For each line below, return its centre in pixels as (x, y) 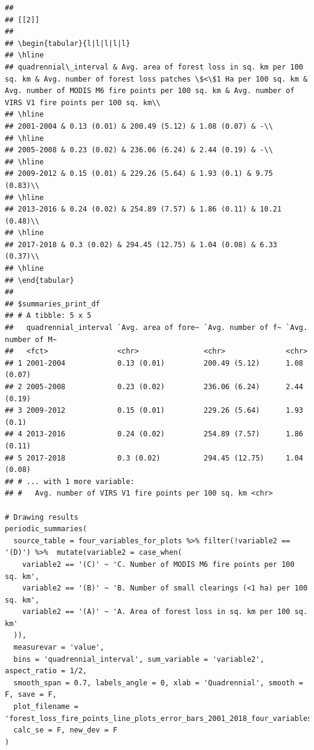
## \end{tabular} (40, 280)
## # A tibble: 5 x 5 (48, 316)
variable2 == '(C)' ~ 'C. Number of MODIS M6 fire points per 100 (158, 564)
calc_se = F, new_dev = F (66, 730)
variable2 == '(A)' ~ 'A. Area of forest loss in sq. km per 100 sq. (165, 612)
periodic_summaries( (46, 529)
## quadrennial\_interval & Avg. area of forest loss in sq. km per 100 (154, 67)
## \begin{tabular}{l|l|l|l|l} (68, 43)
